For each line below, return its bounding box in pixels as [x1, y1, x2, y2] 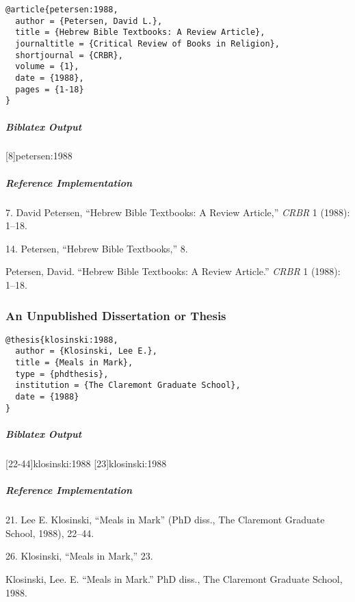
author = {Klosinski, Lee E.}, [15, 346, 157, 356]
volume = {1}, [15, 62, 79, 72]
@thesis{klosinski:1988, [5, 335, 118, 345]
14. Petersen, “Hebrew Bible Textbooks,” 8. [5, 241, 188, 255]
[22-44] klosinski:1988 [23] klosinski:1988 [5, 456, 167, 470]
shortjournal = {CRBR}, [15, 50, 123, 60]
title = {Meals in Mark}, [15, 358, 133, 368]
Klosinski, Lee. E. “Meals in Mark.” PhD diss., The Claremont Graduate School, [5, 571, 343, 586]
